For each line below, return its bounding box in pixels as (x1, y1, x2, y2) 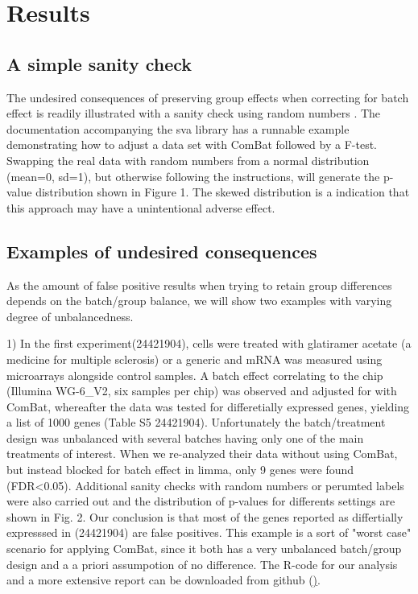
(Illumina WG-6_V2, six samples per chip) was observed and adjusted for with (6, 382, 397, 399)
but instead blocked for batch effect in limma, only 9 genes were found (6, 461, 354, 478)
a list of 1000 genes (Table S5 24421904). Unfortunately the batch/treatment (6, 414, 386, 431)
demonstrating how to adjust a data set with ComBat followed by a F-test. (6, 136, 377, 153)
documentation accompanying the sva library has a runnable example (6, 120, 350, 137)
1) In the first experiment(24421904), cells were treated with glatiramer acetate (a (6, 335, 412, 352)
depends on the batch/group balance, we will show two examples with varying (6, 292, 392, 309)
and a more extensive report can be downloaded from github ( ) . (6, 571, 321, 588)
